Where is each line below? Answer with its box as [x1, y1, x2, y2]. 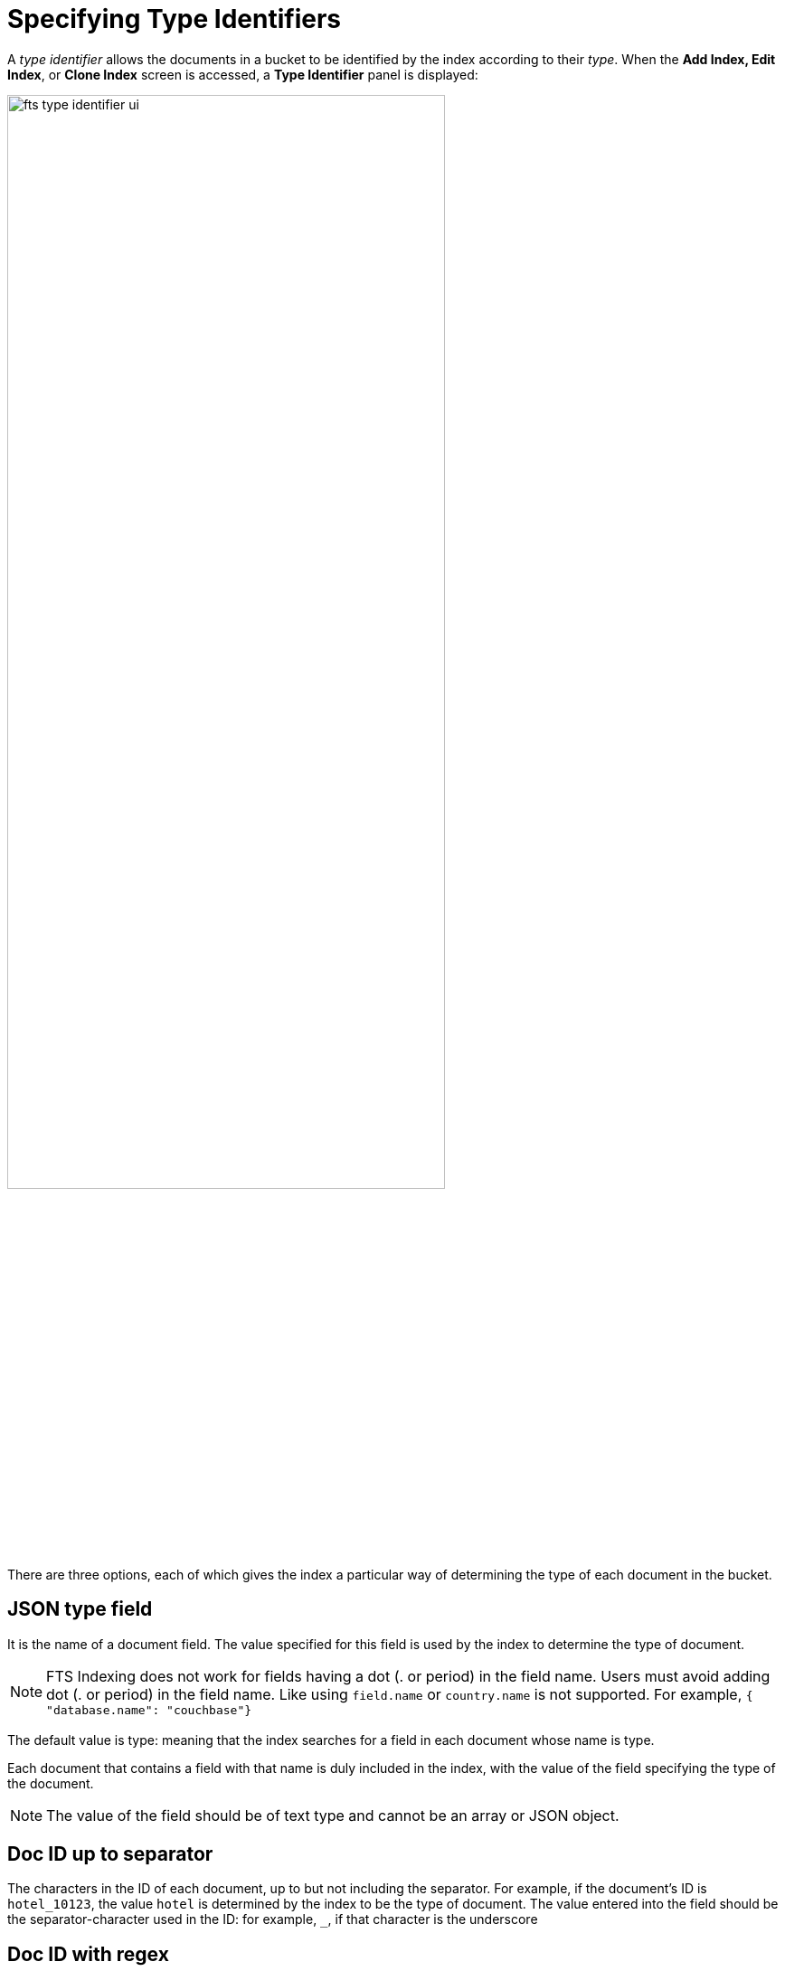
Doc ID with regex [7, 1942, 169, 1966]
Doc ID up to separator [7, 1843, 213, 1866]
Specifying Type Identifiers [7, 4, 342, 34]
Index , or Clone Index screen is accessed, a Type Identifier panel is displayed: [7, 66, 478, 82]
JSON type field [7, 1598, 153, 1621]
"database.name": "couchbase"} [46, 1702, 252, 1717]
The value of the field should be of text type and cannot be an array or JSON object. [46, 1806, 619, 1825]
